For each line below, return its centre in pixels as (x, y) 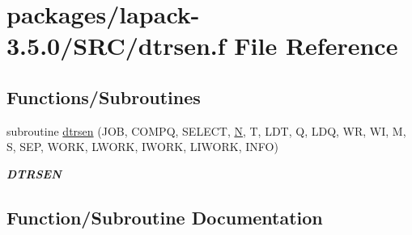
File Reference (316, 46)
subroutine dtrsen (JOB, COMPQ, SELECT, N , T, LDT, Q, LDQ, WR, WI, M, (206, 130)
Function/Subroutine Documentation (165, 217)
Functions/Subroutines (104, 97)
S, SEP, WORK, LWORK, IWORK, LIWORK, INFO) (142, 147)
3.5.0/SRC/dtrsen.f (116, 46)
